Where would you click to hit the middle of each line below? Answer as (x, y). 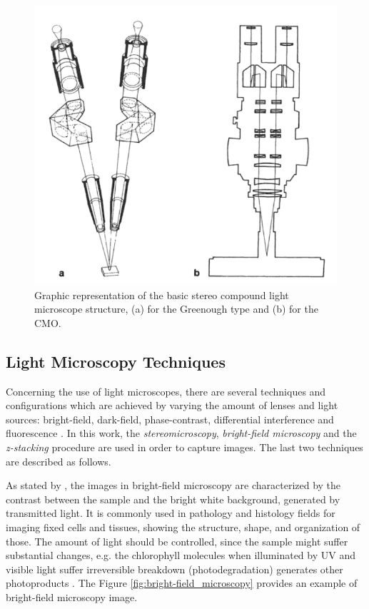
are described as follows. (59, 461)
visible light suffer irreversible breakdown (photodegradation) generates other (175, 569)
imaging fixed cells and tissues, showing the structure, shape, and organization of (183, 527)
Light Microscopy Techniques (116, 361)
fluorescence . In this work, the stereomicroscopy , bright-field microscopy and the (181, 433)
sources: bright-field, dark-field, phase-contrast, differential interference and (170, 419)
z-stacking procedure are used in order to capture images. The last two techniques (184, 447)
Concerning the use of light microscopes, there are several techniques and (166, 391)
